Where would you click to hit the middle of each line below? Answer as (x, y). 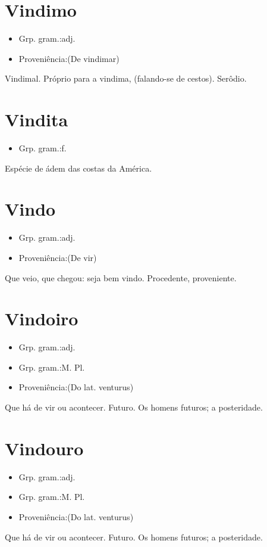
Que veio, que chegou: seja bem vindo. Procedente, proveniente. (121, 277)
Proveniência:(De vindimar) (69, 58)
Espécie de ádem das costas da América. (78, 168)
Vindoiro (42, 318)
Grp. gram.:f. (43, 148)
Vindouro (44, 448)
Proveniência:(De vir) (58, 257)
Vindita (37, 119)
